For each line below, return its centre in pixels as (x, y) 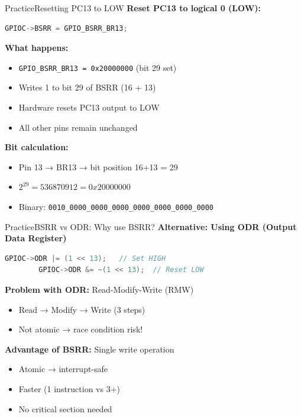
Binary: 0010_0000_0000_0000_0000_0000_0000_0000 (116, 206)
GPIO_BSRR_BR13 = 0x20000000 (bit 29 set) (98, 67)
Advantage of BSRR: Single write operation (90, 349)
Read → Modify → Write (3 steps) (82, 309)
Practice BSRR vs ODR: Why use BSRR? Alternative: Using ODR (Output (151, 226)
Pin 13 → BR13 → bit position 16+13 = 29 (98, 167)
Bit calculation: (37, 147)
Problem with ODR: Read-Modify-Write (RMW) (99, 290)
